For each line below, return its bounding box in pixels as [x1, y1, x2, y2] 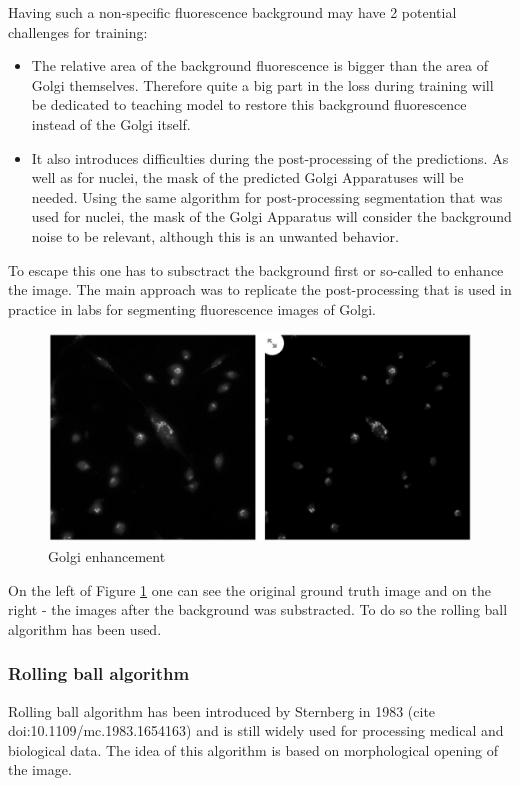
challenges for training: [8, 21, 148, 42]
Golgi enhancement [48, 546, 166, 566]
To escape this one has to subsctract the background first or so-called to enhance [8, 259, 504, 280]
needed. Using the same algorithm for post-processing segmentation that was [31, 186, 503, 207]
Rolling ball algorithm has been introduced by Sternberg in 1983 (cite [8, 700, 436, 721]
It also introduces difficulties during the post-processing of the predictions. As [31, 147, 509, 168]
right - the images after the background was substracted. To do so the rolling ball [8, 599, 508, 620]
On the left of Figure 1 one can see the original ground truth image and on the [8, 579, 492, 600]
